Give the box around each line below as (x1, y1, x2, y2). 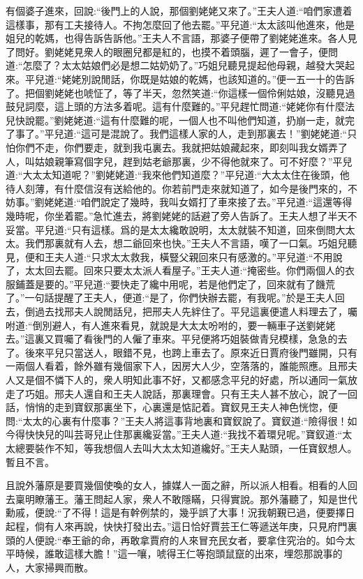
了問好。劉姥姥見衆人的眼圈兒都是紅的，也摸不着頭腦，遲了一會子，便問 (6, 44, 338, 59)
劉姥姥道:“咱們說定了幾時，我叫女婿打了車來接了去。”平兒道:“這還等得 (34, 195, 353, 209)
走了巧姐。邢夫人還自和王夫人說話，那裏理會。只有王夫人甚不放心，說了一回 (6, 386, 357, 400)
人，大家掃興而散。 (6, 559, 94, 574)
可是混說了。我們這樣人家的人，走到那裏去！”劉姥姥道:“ (91, 126, 348, 141)
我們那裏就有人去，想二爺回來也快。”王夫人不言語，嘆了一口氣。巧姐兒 (24, 236, 348, 250)
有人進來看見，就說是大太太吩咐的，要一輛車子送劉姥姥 (81, 317, 336, 332)
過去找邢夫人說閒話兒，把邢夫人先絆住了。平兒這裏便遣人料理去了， (34, 304, 348, 319)
